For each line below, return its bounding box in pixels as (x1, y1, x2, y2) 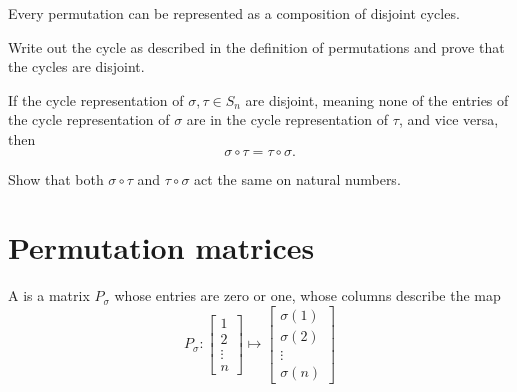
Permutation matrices (8, 227, 315, 268)
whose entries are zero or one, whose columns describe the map (114, 285, 501, 306)
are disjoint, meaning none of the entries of (245, 89, 509, 110)
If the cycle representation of (8, 89, 184, 110)
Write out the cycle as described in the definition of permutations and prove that (8, 36, 505, 57)
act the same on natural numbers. (194, 168, 401, 189)
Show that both (8, 168, 104, 189)
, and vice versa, (398, 109, 499, 130)
